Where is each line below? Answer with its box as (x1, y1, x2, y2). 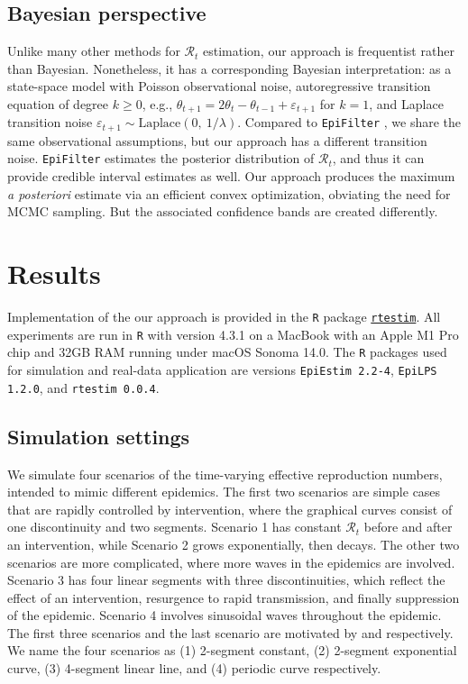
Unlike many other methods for (7, 41, 180, 60)
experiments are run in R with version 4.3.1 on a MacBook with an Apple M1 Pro (7, 324, 459, 343)
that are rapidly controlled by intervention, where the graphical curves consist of (7, 499, 453, 518)
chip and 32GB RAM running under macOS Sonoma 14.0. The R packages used (7, 342, 447, 361)
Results (7, 255, 101, 292)
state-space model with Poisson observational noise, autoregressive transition (7, 77, 431, 96)
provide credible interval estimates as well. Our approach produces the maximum (7, 167, 455, 186)
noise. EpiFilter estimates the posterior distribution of (7, 149, 315, 168)
